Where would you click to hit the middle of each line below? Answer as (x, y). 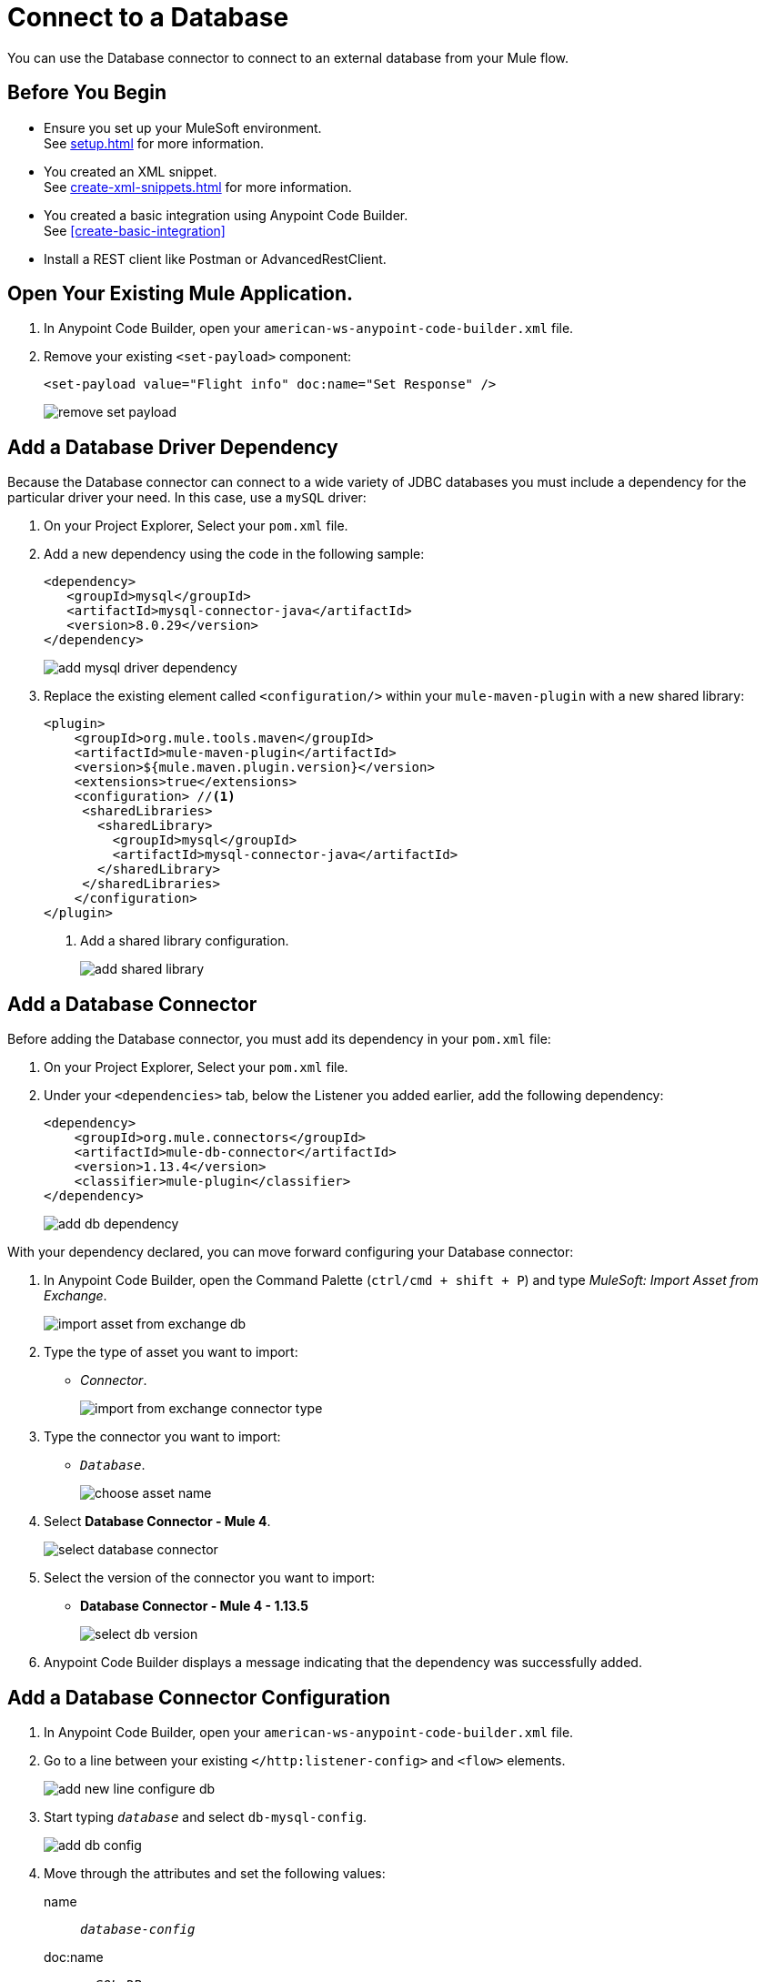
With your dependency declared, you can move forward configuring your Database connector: (291, 1252)
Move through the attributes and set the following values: (215, 1873)
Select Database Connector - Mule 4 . (157, 1522)
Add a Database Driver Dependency (173, 447)
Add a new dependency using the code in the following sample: (234, 554)
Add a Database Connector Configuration (199, 1697)
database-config (138, 1929)
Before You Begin (87, 93)
